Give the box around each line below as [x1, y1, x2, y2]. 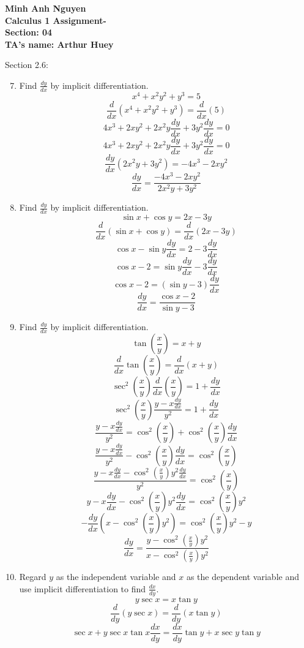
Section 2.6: [5, 58, 48, 71]
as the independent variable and [56, 570, 176, 583]
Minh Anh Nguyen [5, 2, 86, 14]
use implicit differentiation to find [19, 582, 146, 595]
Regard [19, 570, 46, 583]
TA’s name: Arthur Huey [5, 37, 114, 50]
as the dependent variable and [186, 570, 299, 583]
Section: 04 [5, 26, 53, 39]
